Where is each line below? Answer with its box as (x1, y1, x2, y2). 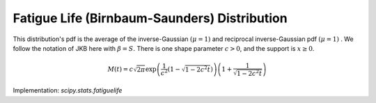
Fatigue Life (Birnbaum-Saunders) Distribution (13, 10, 288, 26)
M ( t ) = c (107, 65, 134, 73)
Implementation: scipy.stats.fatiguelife (13, 86, 123, 95)
